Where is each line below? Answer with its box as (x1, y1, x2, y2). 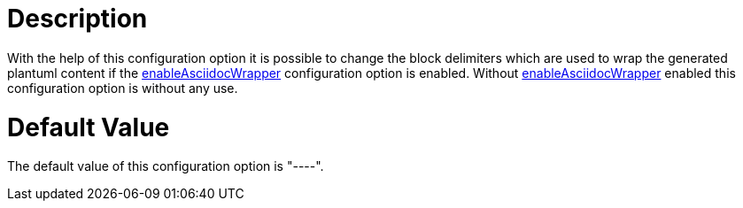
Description (7, 4, 148, 34)
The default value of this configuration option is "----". (7, 158, 324, 174)
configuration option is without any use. (7, 80, 238, 96)
